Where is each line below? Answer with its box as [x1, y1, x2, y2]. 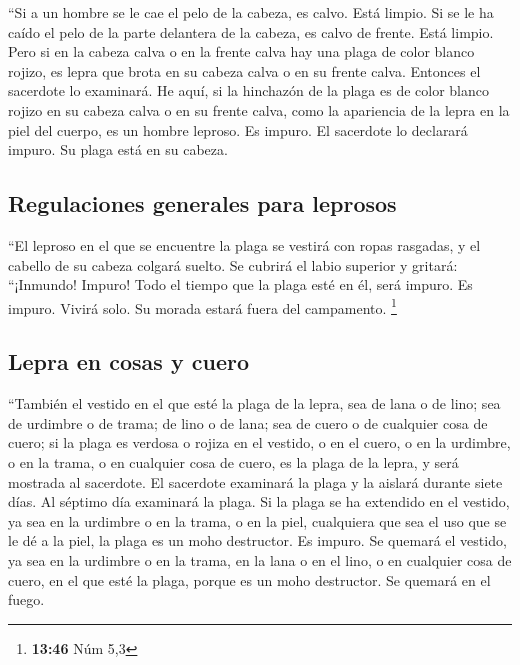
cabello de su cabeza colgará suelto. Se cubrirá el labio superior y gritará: [8, 254, 458, 275]
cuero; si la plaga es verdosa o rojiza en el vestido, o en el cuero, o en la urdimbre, [8, 432, 511, 453]
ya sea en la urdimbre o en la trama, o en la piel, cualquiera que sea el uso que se [8, 510, 507, 531]
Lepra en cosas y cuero [8, 346, 249, 377]
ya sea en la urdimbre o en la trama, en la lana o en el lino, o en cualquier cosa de [8, 549, 512, 570]
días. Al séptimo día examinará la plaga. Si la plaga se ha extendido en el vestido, [8, 491, 510, 512]
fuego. [8, 589, 45, 610]
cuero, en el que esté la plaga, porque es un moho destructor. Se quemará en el [8, 569, 491, 590]
